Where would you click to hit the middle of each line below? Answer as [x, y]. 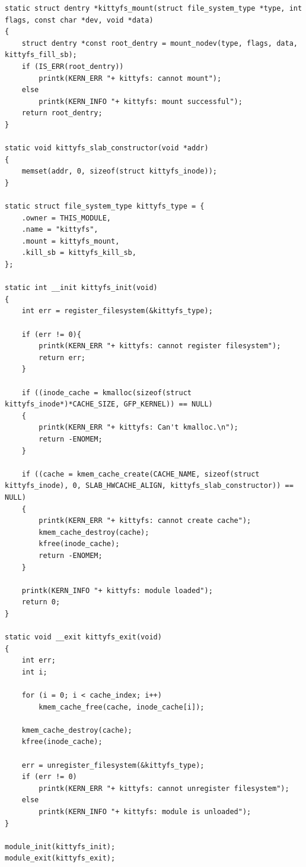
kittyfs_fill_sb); [41, 55]
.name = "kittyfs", [60, 230]
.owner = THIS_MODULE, [66, 218]
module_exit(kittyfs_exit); [60, 858]
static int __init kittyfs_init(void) [81, 288]
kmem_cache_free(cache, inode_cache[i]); [122, 707]
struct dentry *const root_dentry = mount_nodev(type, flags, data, [160, 43]
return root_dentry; [62, 113]
